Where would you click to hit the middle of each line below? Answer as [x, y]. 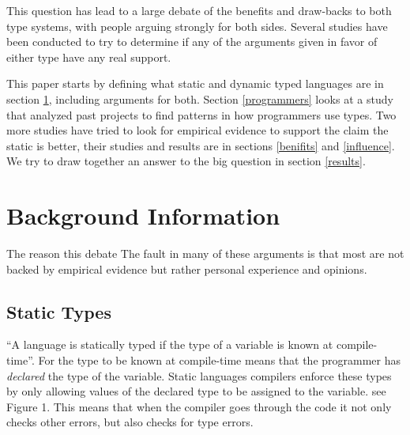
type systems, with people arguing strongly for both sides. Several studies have [197, 26]
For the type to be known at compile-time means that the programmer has [220, 360]
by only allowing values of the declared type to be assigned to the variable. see [196, 391]
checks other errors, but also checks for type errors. [130, 422]
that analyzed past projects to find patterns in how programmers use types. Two [201, 114]
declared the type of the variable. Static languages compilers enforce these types [199, 375]
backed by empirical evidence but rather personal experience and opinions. [187, 269]
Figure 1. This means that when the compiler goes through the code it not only [199, 406]
